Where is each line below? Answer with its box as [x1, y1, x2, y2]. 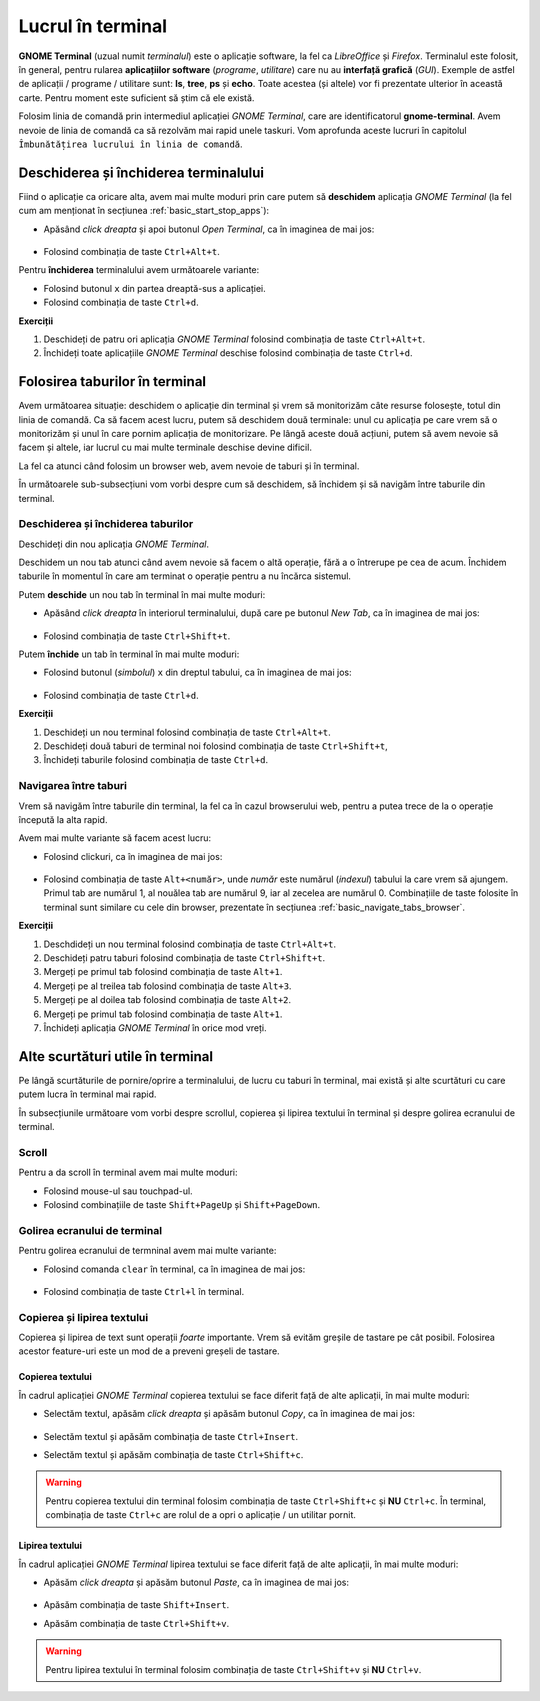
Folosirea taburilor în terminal [18, 373, 207, 390]
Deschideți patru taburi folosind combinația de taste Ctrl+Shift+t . [43, 952, 326, 964]
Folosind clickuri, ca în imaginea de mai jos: [43, 850, 223, 862]
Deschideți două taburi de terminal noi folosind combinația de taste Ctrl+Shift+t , [43, 740, 389, 752]
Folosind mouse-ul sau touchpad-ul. [43, 1185, 194, 1197]
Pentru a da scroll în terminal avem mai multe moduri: [18, 1166, 238, 1179]
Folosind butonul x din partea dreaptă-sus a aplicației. [43, 282, 267, 294]
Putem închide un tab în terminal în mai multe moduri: [18, 648, 240, 660]
